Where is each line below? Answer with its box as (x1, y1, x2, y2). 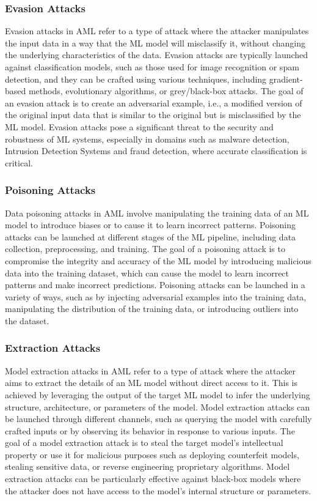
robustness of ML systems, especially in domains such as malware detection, (5, 132, 290, 145)
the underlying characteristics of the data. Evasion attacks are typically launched (5, 48, 308, 61)
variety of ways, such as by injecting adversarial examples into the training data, (5, 290, 307, 303)
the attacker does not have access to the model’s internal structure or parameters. (5, 484, 312, 497)
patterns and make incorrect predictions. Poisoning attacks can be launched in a (5, 278, 305, 291)
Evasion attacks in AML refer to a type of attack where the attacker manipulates (5, 24, 309, 37)
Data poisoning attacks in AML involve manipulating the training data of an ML (5, 206, 309, 219)
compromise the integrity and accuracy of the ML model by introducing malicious (5, 254, 312, 267)
